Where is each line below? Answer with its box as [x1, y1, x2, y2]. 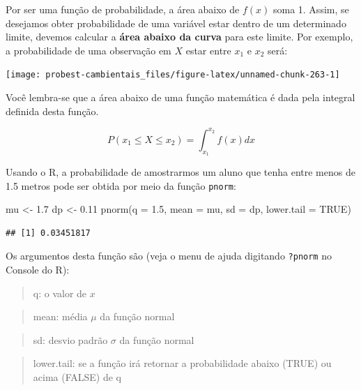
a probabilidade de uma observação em [6, 43, 171, 57]
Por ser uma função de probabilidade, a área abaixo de [6, 2, 240, 16]
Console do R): [6, 262, 70, 277]
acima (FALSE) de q [33, 369, 121, 384]
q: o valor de [33, 285, 87, 300]
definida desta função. [6, 103, 99, 118]
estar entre [185, 43, 231, 57]
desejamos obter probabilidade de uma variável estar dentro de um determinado [6, 15, 346, 30]
